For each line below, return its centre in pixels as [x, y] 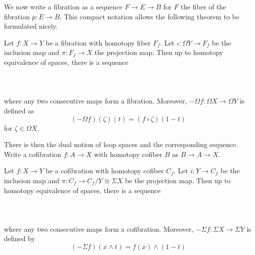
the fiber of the [203, 6]
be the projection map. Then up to [178, 180]
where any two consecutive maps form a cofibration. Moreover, [99, 229]
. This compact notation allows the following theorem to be [149, 16]
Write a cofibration [33, 154]
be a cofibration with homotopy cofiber [105, 171]
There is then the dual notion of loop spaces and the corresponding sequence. [121, 144]
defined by [20, 238]
